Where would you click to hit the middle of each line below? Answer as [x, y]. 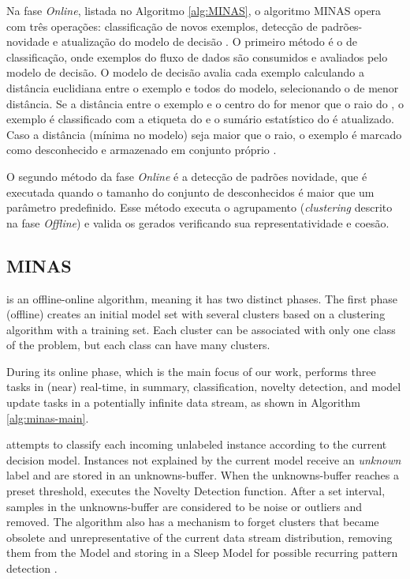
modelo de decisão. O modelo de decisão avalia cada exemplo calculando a [185, 72]
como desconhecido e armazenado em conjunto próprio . [142, 150]
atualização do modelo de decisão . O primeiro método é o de [209, 41]
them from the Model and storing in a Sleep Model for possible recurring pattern [202, 553]
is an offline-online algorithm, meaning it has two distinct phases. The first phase [202, 298]
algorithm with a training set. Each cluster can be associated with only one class [201, 329]
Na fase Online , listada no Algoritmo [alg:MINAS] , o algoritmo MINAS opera [194, 10]
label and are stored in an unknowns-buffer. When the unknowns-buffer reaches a [203, 475]
